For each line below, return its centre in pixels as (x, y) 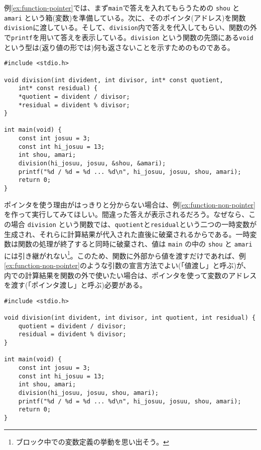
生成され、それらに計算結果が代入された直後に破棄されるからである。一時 (127, 234)
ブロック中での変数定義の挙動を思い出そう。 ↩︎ (92, 441)
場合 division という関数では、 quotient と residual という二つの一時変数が (134, 224)
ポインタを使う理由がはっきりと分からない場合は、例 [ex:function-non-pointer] (130, 204)
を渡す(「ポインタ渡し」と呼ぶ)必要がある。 (75, 285)
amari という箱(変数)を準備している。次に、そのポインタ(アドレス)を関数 (125, 17)
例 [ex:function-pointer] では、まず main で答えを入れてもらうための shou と (122, 8)
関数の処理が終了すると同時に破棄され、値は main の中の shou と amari (135, 244)
